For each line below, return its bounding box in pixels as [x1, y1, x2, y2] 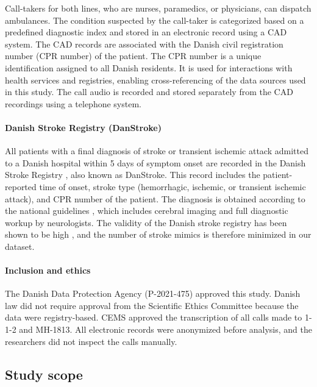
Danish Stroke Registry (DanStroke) [5, 121, 162, 133]
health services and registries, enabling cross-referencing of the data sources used [5, 73, 306, 86]
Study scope [5, 364, 83, 383]
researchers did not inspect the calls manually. [5, 335, 177, 347]
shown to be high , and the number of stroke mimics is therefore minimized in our [5, 228, 312, 241]
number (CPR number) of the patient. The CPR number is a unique [5, 49, 262, 62]
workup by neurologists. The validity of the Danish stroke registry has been [5, 216, 287, 229]
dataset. [5, 240, 35, 252]
